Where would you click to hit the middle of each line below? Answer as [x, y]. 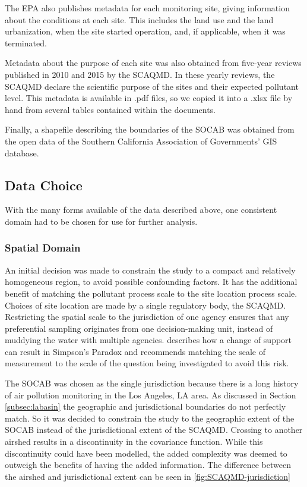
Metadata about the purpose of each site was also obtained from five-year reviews [153, 63]
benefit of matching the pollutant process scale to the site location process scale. [151, 293]
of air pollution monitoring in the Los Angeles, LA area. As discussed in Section [151, 395]
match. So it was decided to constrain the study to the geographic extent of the [150, 418]
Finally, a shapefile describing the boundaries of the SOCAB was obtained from [150, 129]
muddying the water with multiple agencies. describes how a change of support [148, 340]
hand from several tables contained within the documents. [110, 109]
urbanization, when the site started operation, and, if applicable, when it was [145, 31]
